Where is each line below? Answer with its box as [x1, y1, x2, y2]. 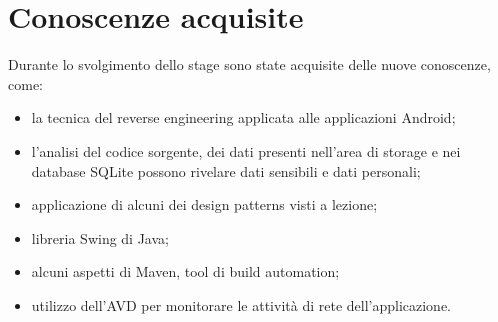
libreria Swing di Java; [31, 227, 169, 248]
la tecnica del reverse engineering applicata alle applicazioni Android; [31, 107, 456, 128]
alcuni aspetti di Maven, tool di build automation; [31, 261, 340, 282]
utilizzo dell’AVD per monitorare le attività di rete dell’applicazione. [31, 294, 452, 315]
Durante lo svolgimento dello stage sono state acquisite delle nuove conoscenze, [8, 54, 491, 75]
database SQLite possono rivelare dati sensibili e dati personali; [31, 160, 421, 181]
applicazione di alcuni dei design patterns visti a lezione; [31, 194, 378, 215]
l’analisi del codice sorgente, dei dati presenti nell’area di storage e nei [31, 140, 461, 161]
